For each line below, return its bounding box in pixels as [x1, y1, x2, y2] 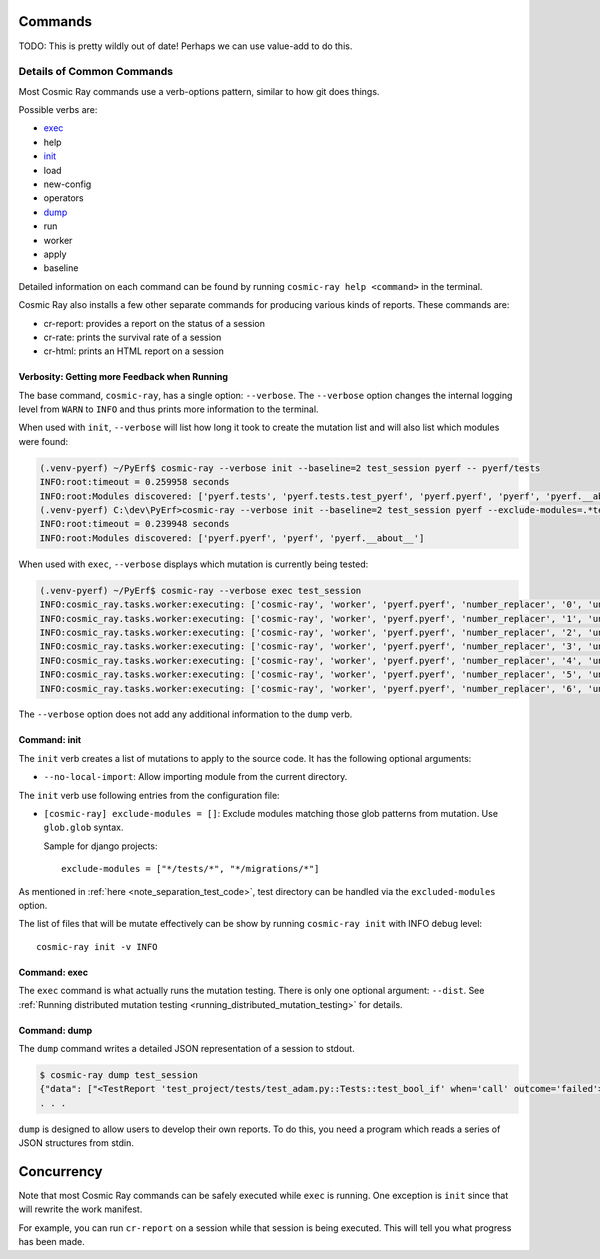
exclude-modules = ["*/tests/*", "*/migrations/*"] [61, 863, 320, 875]
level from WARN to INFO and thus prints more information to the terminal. [18, 403, 319, 415]
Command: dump [18, 1024, 93, 1036]
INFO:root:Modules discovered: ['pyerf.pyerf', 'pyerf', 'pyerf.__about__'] [39, 532, 425, 544]
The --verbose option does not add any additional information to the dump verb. [18, 708, 353, 720]
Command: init [18, 734, 82, 746]
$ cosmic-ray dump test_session [39, 1069, 199, 1080]
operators [43, 192, 84, 204]
